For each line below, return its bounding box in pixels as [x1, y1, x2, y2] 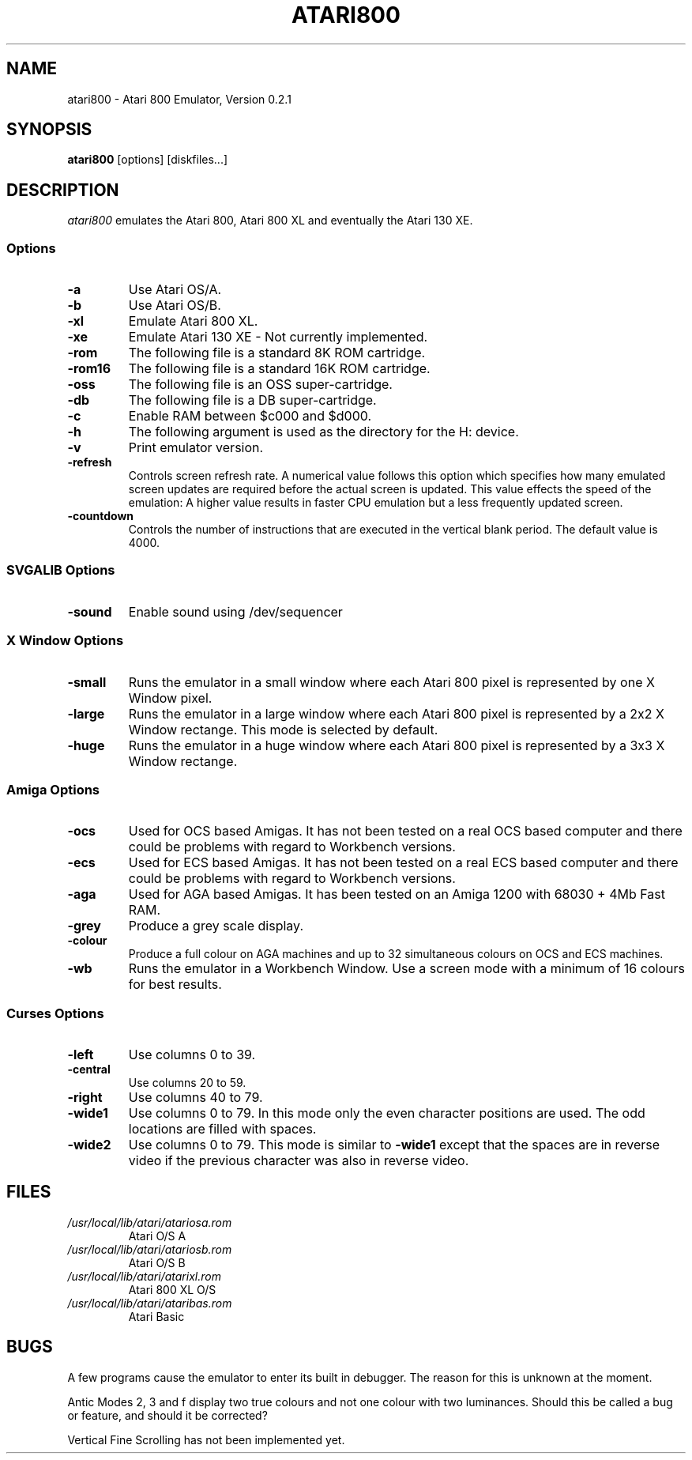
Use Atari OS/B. [128, 297, 221, 314]
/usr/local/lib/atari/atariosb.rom [67, 1242, 232, 1256]
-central [67, 1062, 111, 1077]
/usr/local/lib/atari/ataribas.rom [67, 1296, 232, 1310]
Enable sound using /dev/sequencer [128, 603, 343, 620]
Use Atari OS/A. [128, 281, 222, 298]
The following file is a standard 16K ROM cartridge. [128, 360, 431, 377]
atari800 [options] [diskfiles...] [67, 153, 228, 167]
